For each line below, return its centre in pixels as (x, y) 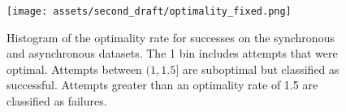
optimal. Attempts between (74, 69)
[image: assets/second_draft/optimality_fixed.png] (149, 11)
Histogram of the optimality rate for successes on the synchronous (171, 37)
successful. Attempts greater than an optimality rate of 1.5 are (162, 85)
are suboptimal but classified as (261, 69)
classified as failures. (57, 101)
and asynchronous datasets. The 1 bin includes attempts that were (172, 53)
